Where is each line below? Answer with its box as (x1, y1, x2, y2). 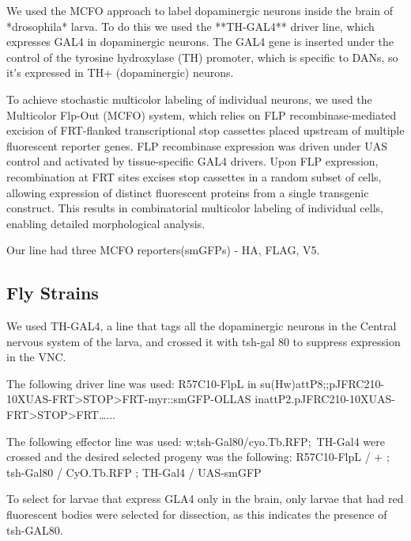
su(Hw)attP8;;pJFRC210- (260, 375, 385, 391)
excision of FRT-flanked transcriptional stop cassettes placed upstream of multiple (6, 122, 405, 139)
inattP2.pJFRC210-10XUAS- (255, 391, 396, 407)
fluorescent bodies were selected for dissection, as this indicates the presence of (6, 506, 387, 523)
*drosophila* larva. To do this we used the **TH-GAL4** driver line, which (6, 17, 375, 34)
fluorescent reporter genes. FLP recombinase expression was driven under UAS (6, 137, 388, 154)
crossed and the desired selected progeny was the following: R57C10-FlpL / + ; (6, 448, 390, 465)
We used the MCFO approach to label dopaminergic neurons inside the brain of (6, 2, 394, 18)
